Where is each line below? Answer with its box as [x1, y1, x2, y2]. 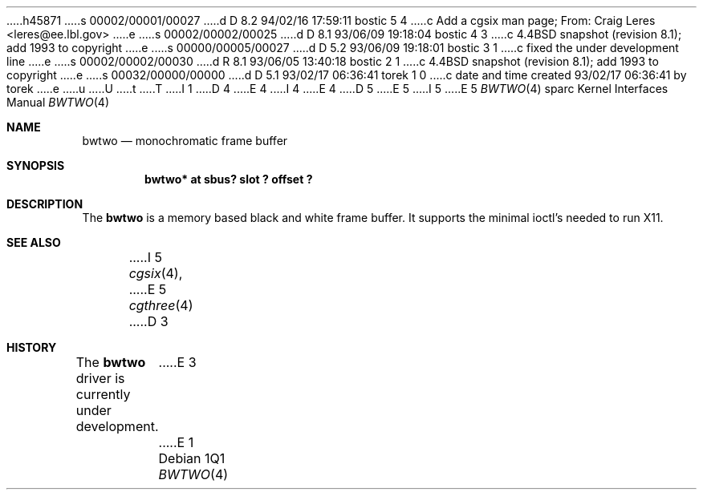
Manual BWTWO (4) [6, 95, 110, 109]
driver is [75, 370, 125, 386]
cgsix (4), [128, 265, 183, 281]
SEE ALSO [6, 236, 61, 249]
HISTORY [6, 341, 57, 354]
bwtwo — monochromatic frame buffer [82, 134, 288, 147]
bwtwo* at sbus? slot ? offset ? [144, 172, 313, 186]
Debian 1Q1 [158, 450, 226, 466]
